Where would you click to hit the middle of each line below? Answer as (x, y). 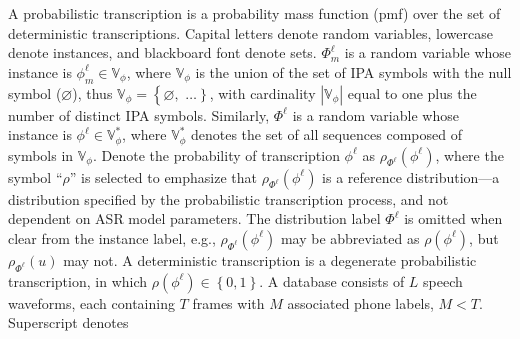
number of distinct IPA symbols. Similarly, (139, 114)
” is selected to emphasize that (163, 176)
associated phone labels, (360, 302)
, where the (469, 154)
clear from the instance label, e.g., (112, 237)
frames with (228, 302)
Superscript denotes (68, 322)
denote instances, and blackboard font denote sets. (162, 52)
